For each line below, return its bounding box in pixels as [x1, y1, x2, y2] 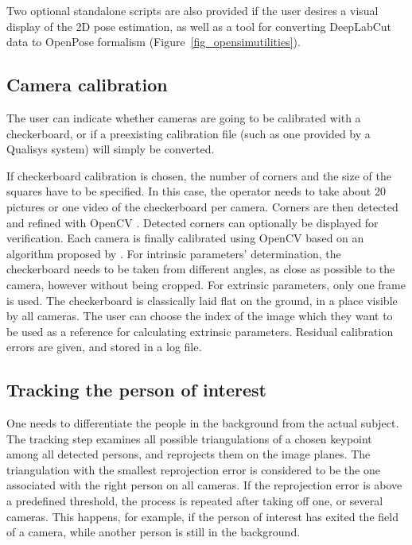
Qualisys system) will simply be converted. [6, 141, 215, 157]
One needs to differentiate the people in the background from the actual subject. [6, 415, 399, 431]
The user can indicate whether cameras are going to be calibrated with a [6, 109, 361, 126]
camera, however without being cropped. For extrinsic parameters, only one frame [6, 276, 406, 292]
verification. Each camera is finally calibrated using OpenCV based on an [6, 230, 364, 246]
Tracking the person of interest [6, 377, 266, 402]
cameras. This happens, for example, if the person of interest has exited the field [6, 508, 398, 524]
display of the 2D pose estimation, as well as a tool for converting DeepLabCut [6, 17, 392, 34]
